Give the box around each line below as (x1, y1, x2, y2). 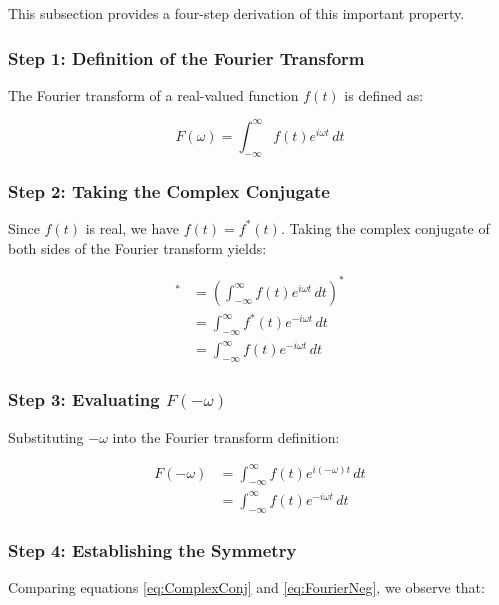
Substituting (8, 426, 84, 447)
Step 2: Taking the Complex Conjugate (8, 178, 330, 203)
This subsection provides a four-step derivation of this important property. (8, 3, 465, 23)
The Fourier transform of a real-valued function (8, 84, 299, 105)
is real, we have (85, 217, 180, 238)
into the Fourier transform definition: (112, 426, 340, 447)
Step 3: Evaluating (8, 387, 160, 412)
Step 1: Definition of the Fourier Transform (8, 45, 365, 70)
